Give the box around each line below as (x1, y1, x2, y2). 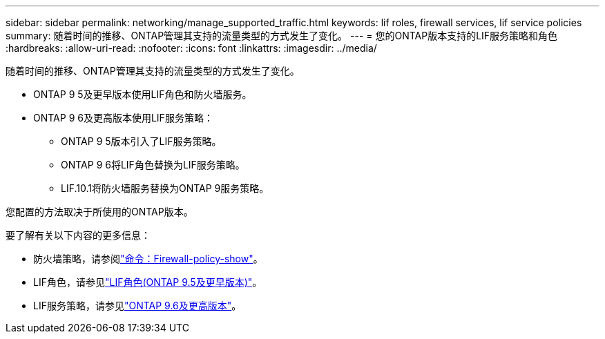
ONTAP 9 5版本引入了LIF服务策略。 (61, 135, 222, 147)
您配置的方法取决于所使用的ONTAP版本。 (6, 206, 193, 217)
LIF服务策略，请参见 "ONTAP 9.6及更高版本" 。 (33, 300, 242, 311)
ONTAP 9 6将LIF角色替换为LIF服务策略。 (61, 159, 245, 171)
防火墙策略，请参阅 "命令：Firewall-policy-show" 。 (33, 253, 263, 264)
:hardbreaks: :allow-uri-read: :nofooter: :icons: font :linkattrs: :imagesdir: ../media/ (6, 42, 377, 54)
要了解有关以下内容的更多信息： (6, 229, 151, 241)
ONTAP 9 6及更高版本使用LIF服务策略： (33, 112, 213, 124)
